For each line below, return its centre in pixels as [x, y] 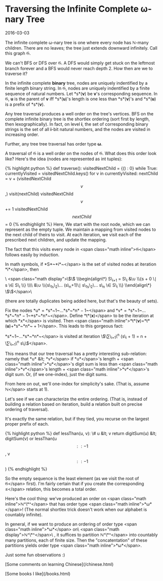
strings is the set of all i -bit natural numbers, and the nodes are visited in [78, 129]
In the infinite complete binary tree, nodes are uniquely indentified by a [76, 83]
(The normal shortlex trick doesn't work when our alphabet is [86, 509]
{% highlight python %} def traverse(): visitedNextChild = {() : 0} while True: [81, 168]
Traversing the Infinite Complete [72, 9]
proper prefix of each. [27, 424]
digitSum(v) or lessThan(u [31, 439]
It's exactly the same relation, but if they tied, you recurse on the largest [77, 419]
